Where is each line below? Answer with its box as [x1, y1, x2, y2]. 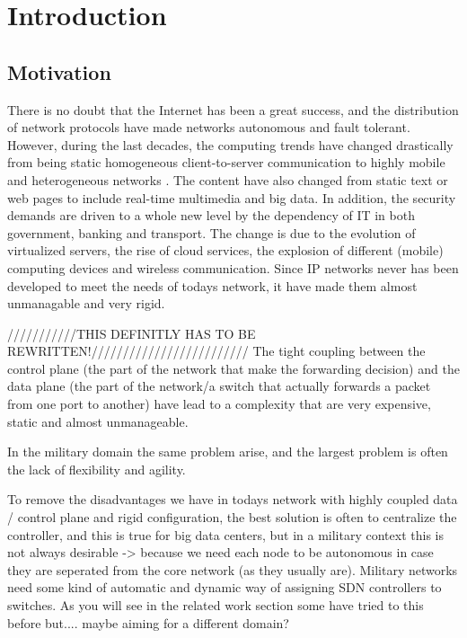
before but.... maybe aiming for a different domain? [7, 613, 289, 632]
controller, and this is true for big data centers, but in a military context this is [7, 525, 444, 544]
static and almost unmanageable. [7, 412, 189, 430]
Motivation [7, 58, 111, 85]
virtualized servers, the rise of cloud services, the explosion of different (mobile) [7, 241, 444, 260]
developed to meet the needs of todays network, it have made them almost [7, 276, 418, 295]
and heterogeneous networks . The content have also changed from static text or [7, 170, 448, 189]
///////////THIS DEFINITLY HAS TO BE [7, 323, 256, 342]
